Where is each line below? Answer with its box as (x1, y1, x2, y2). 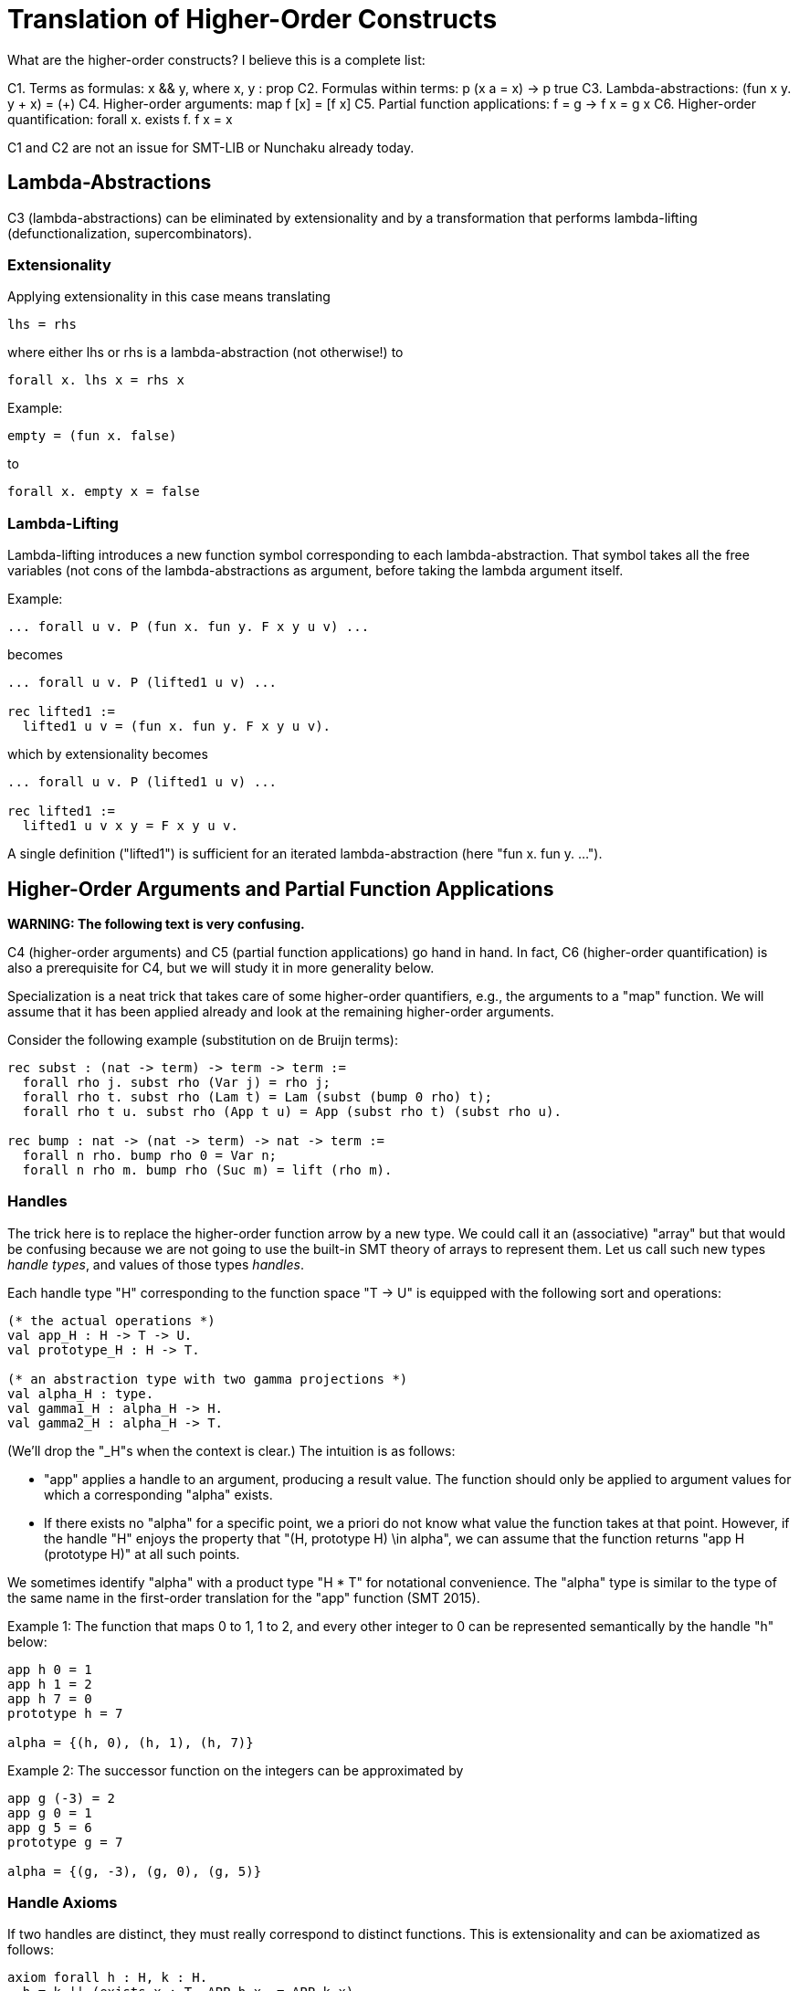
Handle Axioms (7, 1893, 118, 1912)
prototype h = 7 (7, 1705, 123, 1721)
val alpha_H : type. (7, 1385, 154, 1401)
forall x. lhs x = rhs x (7, 373, 184, 388)
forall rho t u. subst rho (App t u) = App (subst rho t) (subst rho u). (22, 1103, 562, 1119)
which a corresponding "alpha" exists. (44, 1486, 273, 1502)
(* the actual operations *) (7, 1312, 216, 1328)
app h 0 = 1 (7, 1661, 92, 1677)
